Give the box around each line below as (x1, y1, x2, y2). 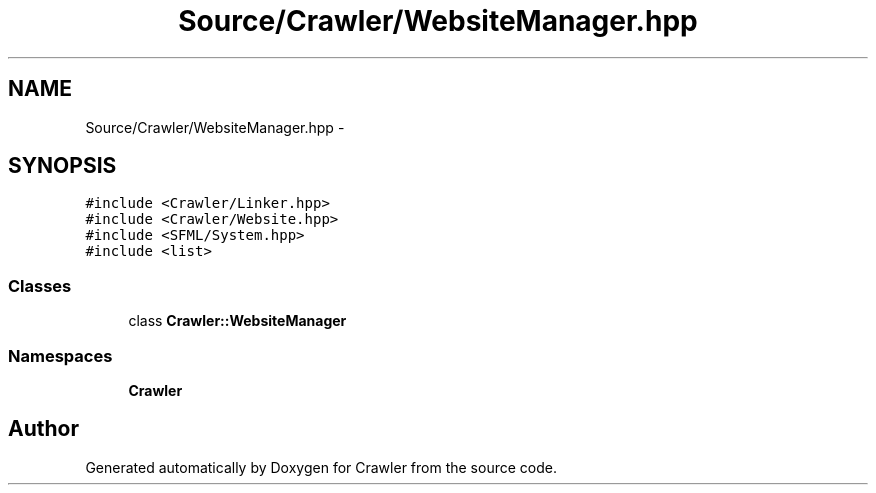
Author (8, 416, 79, 442)
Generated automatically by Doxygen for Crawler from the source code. (85, 458, 557, 476)
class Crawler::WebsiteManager (128, 312, 347, 330)
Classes (8, 275, 72, 296)
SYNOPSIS (8, 153, 117, 179)
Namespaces (8, 345, 113, 366)
